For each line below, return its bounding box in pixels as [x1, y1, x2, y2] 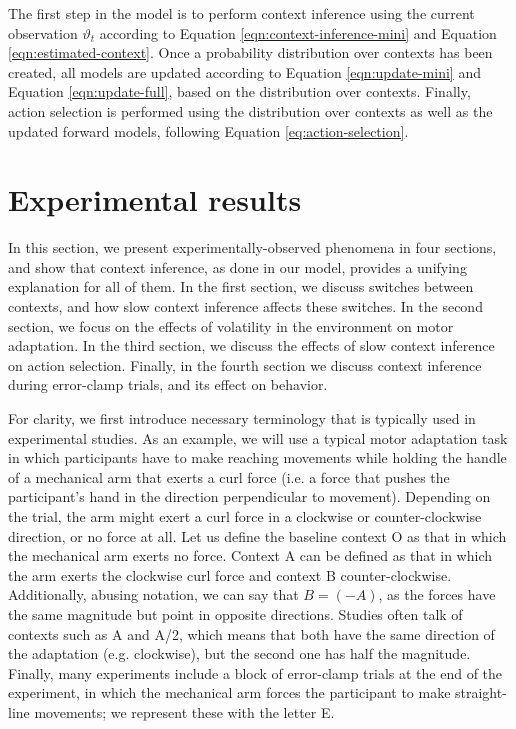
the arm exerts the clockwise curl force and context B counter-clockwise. [8, 564, 452, 585]
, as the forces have [378, 584, 496, 605]
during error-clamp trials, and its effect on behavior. [8, 374, 328, 395]
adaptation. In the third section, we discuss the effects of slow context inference [8, 335, 495, 356]
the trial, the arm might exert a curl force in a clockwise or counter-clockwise [8, 506, 482, 526]
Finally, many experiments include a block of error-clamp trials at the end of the [8, 662, 503, 683]
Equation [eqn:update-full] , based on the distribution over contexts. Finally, [8, 81, 471, 102]
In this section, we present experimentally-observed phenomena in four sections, [8, 237, 497, 258]
